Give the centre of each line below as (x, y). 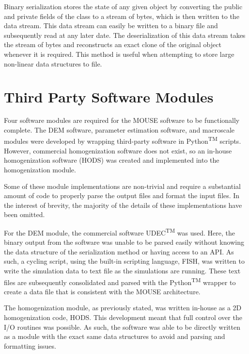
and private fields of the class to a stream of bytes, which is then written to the (122, 16)
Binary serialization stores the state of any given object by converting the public (123, 6)
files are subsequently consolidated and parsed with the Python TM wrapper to (120, 281)
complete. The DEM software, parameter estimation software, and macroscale (119, 129)
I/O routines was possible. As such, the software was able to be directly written (122, 327)
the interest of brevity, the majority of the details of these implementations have (123, 205)
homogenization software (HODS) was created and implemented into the (112, 160)
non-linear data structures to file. (53, 63)
